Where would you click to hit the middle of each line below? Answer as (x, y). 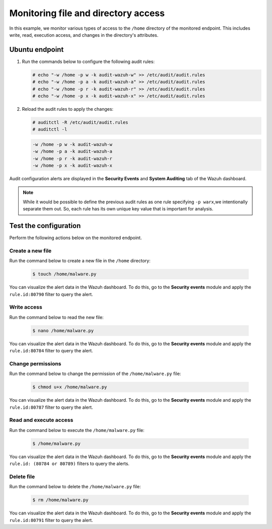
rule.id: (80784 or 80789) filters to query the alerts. (69, 464)
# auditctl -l (50, 129)
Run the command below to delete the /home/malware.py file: (75, 487)
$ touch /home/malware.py (64, 274)
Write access (26, 307)
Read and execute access (41, 420)
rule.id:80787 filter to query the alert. (51, 407)
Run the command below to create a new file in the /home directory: (80, 261)
